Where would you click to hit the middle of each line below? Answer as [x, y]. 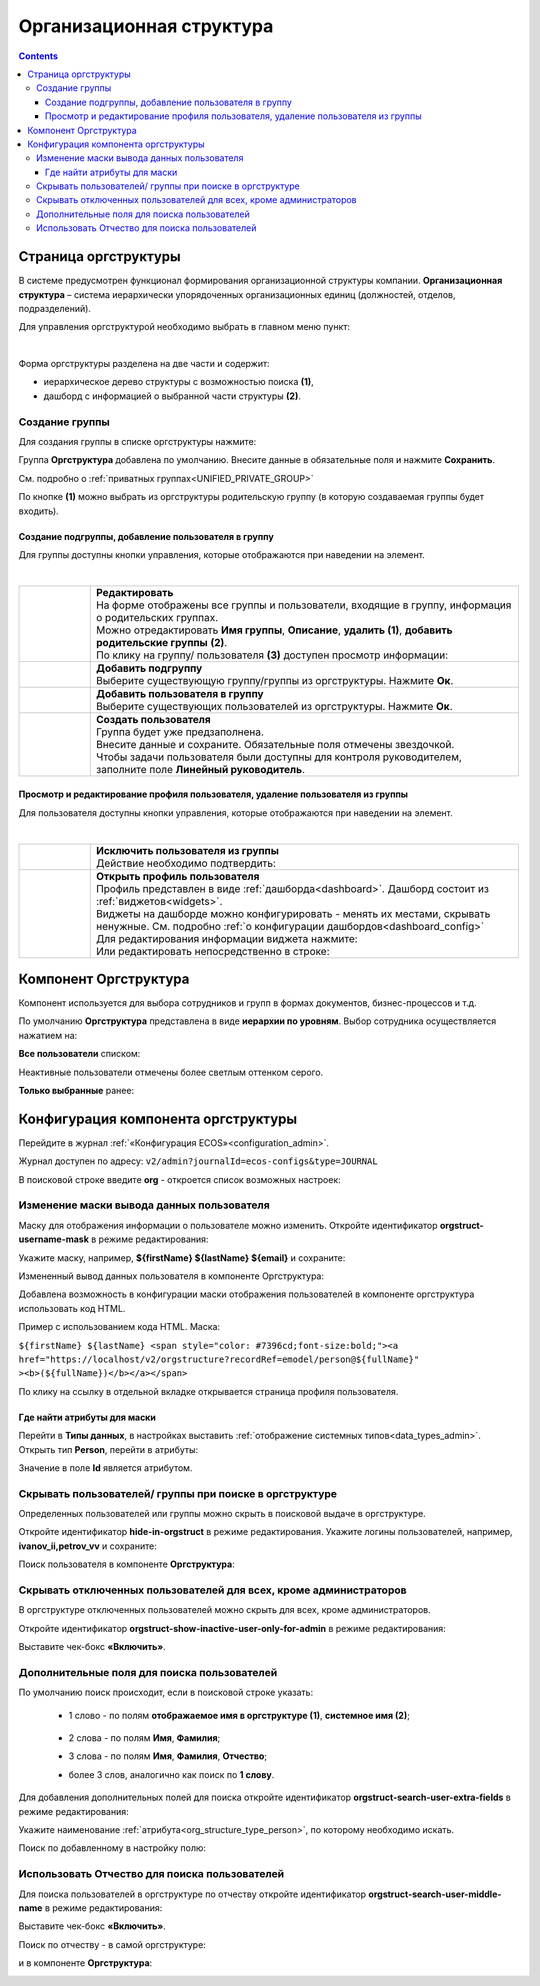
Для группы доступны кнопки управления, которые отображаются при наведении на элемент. [221, 554]
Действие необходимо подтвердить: [186, 863]
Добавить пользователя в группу [179, 693]
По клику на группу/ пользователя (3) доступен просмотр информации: [272, 655]
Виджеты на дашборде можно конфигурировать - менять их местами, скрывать [293, 913]
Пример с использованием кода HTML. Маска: [119, 1327]
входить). [38, 511]
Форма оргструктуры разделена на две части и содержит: [144, 364]
